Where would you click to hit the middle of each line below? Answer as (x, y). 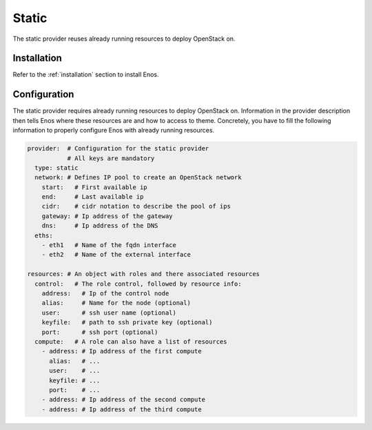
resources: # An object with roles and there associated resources (144, 274)
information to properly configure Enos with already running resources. (114, 130)
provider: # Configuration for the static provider (118, 149)
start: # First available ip (94, 187)
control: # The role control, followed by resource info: (138, 284)
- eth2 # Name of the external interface (116, 255)
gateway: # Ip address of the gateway (107, 216)
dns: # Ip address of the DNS (100, 226)
